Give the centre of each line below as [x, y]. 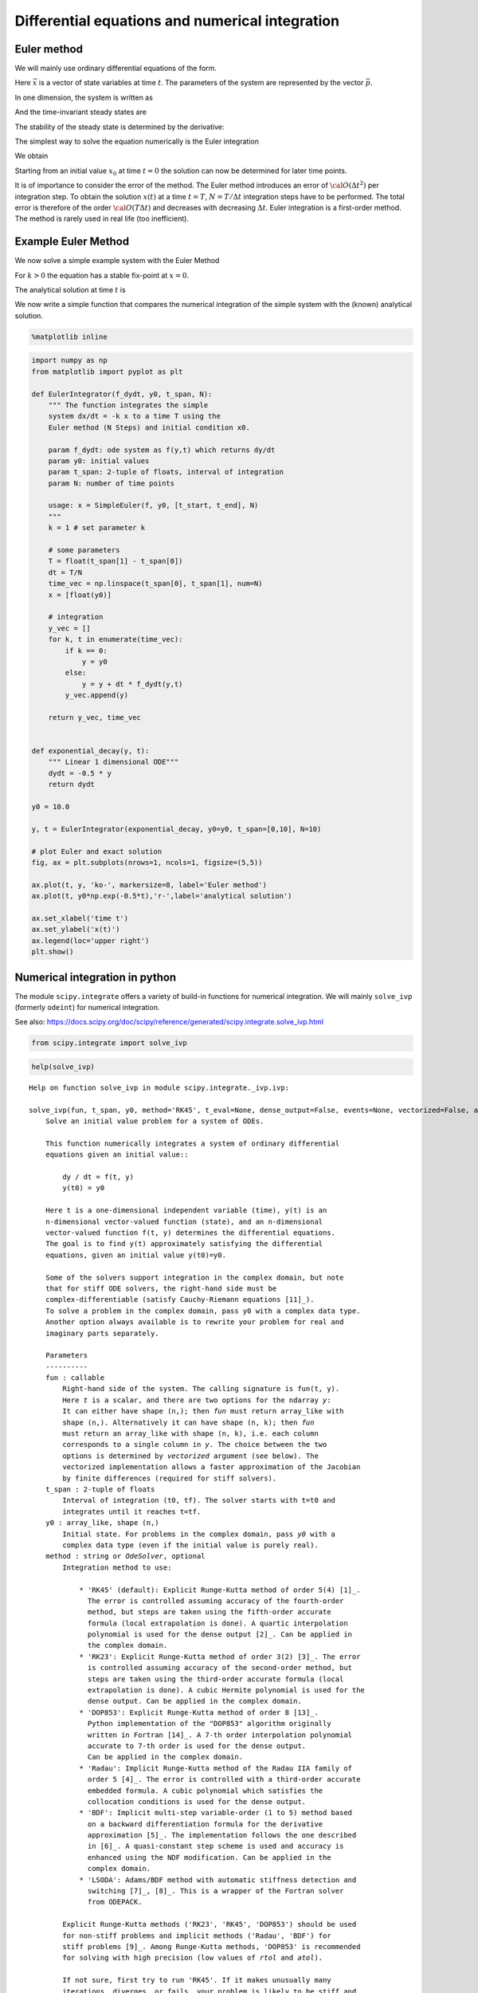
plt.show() [53, 952]
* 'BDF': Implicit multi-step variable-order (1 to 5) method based [216, 1813]
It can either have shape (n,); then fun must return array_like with [203, 1411]
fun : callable [75, 1378]
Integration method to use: [117, 1567]
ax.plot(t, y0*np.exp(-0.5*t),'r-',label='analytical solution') [162, 896]
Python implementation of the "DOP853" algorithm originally [210, 1724]
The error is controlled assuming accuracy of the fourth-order [216, 1601]
